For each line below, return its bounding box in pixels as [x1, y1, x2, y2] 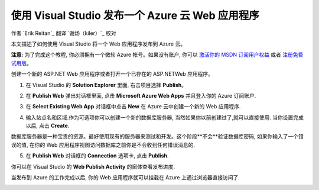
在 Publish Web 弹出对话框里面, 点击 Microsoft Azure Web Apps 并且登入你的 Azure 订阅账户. [25, 92, 256, 99]
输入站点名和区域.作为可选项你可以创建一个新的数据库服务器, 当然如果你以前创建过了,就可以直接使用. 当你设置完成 [25, 114, 304, 121]
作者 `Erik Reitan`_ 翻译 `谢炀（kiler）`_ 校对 [11, 30, 116, 37]
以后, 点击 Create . [25, 122, 70, 130]
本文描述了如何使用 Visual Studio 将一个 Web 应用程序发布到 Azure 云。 [11, 40, 186, 47]
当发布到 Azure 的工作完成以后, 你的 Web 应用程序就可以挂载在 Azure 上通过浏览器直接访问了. [11, 174, 240, 181]
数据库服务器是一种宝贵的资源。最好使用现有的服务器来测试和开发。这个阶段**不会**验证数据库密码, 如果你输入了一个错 [11, 133, 304, 140]
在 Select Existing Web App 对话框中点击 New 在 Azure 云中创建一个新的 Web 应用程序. [25, 103, 241, 110]
